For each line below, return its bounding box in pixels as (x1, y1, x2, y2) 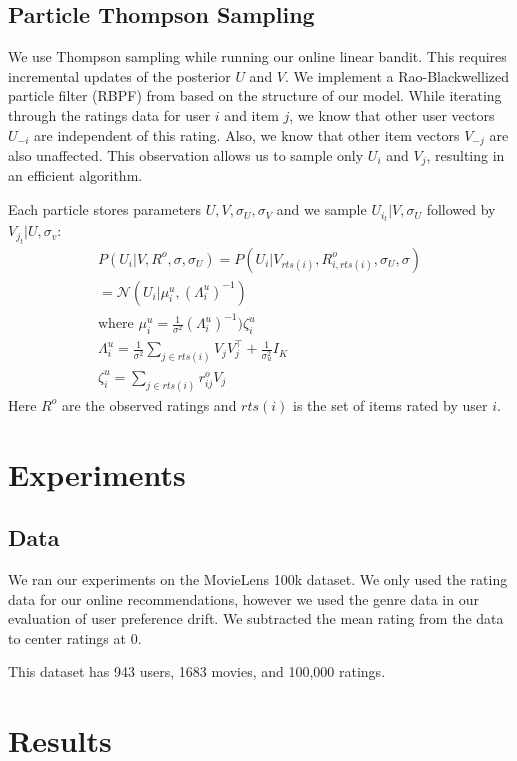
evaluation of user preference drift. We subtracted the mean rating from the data (8, 608, 504, 629)
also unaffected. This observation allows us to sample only (8, 145, 364, 166)
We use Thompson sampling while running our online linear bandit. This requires (8, 46, 507, 67)
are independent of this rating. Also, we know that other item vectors (34, 124, 460, 145)
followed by (426, 199, 496, 220)
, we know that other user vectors (289, 104, 495, 125)
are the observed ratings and (61, 394, 237, 415)
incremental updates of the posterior (8, 65, 231, 86)
